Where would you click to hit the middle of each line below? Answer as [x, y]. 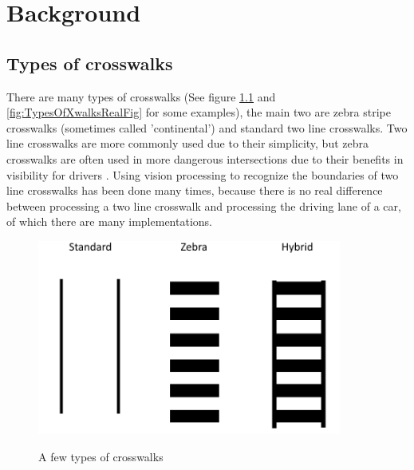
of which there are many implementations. [109, 221]
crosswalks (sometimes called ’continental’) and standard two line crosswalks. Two [207, 127]
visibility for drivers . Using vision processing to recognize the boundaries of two [203, 174]
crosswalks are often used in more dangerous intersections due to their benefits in [205, 158]
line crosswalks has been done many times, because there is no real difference [195, 190]
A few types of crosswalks [101, 456]
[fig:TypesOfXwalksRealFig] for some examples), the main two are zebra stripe [199, 112]
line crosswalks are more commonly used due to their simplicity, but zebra [187, 143]
